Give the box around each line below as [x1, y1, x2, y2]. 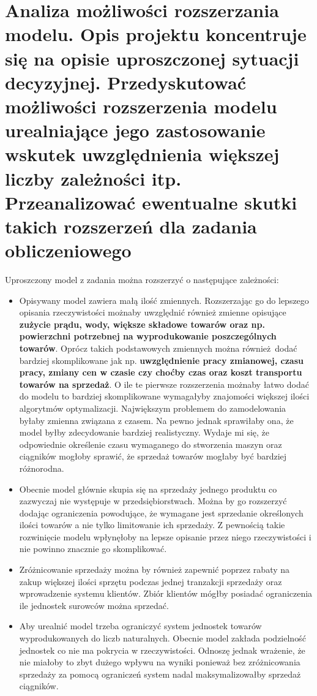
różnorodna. [19, 461, 64, 474]
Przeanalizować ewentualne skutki [5, 189, 297, 214]
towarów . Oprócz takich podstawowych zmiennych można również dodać [19, 341, 297, 354]
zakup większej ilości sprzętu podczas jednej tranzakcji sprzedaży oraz [19, 575, 282, 588]
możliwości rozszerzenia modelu [5, 93, 277, 118]
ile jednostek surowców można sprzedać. [19, 599, 169, 611]
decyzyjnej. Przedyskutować [5, 69, 247, 94]
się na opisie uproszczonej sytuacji [5, 45, 299, 70]
